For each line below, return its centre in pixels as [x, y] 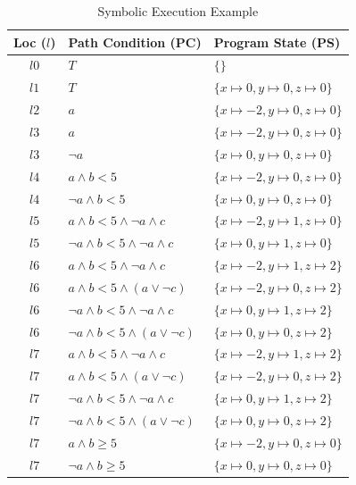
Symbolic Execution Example [178, 11]
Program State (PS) [277, 42]
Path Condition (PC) [135, 42]
